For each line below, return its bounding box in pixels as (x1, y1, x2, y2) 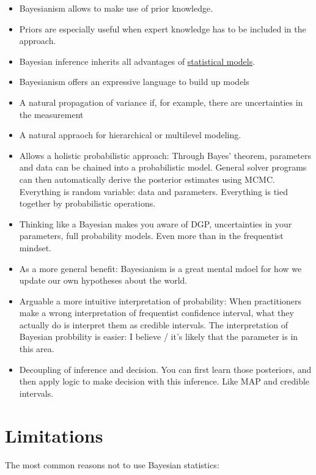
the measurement (19, 108, 84, 120)
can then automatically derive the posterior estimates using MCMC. (19, 172, 275, 185)
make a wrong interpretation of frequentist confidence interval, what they (19, 306, 294, 319)
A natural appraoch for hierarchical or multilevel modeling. (19, 128, 241, 141)
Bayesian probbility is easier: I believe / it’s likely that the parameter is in (19, 330, 298, 343)
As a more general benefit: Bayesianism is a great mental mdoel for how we (19, 262, 302, 274)
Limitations (5, 422, 103, 447)
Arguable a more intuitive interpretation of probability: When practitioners (19, 294, 302, 307)
